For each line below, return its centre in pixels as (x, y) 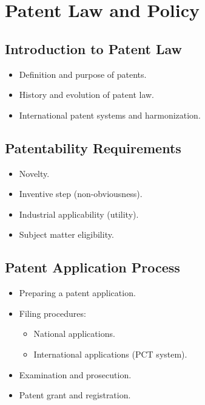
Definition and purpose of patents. (83, 74)
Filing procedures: (52, 313)
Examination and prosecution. (75, 374)
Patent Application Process (92, 267)
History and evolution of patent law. (86, 95)
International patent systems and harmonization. (110, 115)
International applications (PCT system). (110, 354)
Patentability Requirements (93, 147)
